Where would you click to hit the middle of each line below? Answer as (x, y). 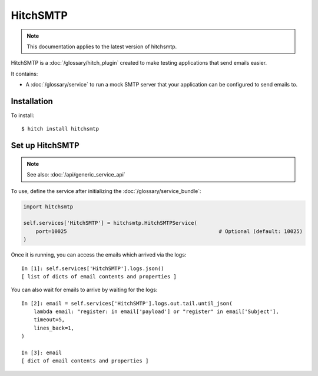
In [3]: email (42, 353)
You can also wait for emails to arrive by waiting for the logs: (84, 290)
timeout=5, (49, 320)
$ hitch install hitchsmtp (60, 129)
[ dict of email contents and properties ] (85, 361)
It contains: (24, 74)
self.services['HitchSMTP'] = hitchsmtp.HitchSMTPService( (110, 223)
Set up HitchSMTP (45, 146)
